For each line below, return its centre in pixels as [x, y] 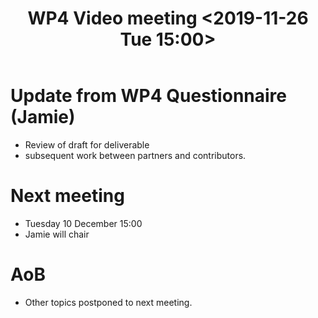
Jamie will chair [57, 234]
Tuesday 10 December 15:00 [83, 223]
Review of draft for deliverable [87, 144]
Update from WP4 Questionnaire [148, 96]
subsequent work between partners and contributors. [135, 155]
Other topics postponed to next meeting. [108, 302]
